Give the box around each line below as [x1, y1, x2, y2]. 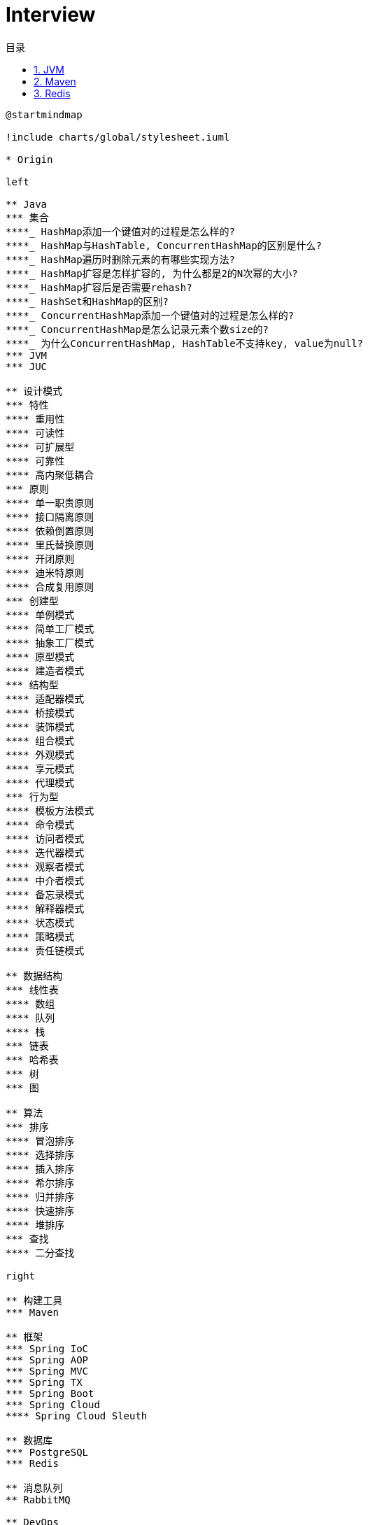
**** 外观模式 [6, 749, 75, 760]
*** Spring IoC [6, 1342, 89, 1354]
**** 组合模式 [6, 735, 75, 746]
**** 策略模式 [6, 930, 75, 942]
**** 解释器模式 [6, 902, 85, 914]
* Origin [6, 153, 53, 165]
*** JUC [6, 360, 48, 372]
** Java [6, 198, 48, 210]
